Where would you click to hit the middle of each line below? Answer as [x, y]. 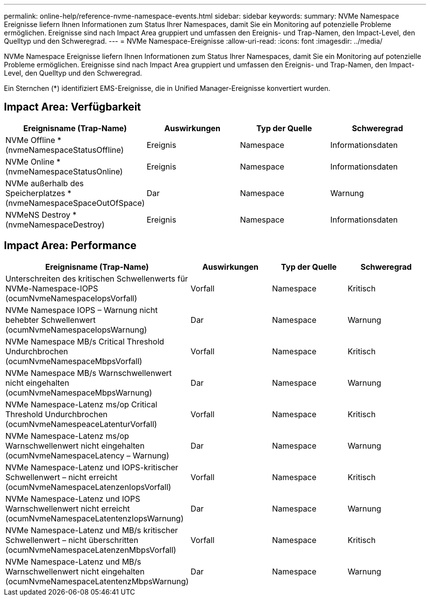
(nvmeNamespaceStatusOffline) [65, 150]
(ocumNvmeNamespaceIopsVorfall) [71, 298]
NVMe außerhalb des [45, 183]
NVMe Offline [30, 140]
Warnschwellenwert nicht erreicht [68, 508]
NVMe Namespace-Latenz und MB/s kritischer [92, 530]
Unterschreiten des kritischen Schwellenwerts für [97, 278]
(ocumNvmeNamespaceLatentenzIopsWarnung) [94, 518]
